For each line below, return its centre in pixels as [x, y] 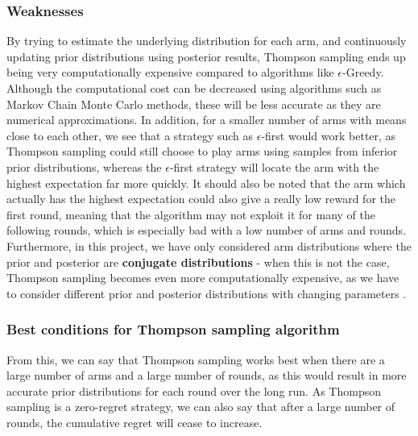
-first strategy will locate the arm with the [274, 166]
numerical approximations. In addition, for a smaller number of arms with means [207, 120]
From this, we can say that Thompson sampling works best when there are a [196, 359]
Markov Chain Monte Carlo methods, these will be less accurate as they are [194, 104]
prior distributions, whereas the [84, 166]
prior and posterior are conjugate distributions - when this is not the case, [198, 262]
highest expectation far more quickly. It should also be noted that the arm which [206, 183]
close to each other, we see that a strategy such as [130, 135]
